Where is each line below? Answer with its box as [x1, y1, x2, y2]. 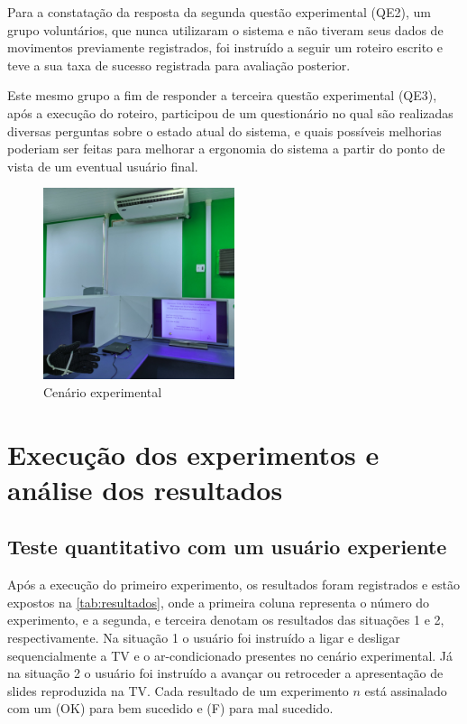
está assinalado [364, 681, 447, 700]
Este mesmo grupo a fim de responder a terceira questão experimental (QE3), [7, 86, 437, 105]
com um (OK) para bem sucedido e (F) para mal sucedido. [7, 699, 334, 718]
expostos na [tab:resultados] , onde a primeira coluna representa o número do [7, 592, 430, 611]
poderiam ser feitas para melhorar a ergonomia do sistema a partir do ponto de [7, 139, 445, 158]
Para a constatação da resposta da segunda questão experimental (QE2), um [7, 3, 431, 21]
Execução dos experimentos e [7, 435, 380, 472]
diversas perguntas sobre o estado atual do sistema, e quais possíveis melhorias [7, 121, 442, 140]
